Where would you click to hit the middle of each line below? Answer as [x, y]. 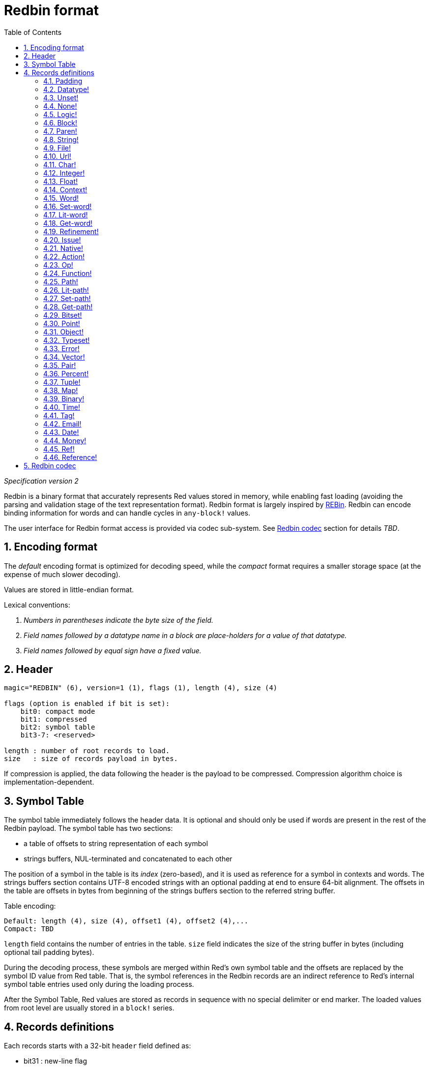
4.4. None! [60, 106]
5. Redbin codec [50, 465]
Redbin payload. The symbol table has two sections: [88, 828]
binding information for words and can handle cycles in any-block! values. [127, 513]
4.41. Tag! [59, 415]
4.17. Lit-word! [66, 214]
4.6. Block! [60, 122]
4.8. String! [61, 139]
